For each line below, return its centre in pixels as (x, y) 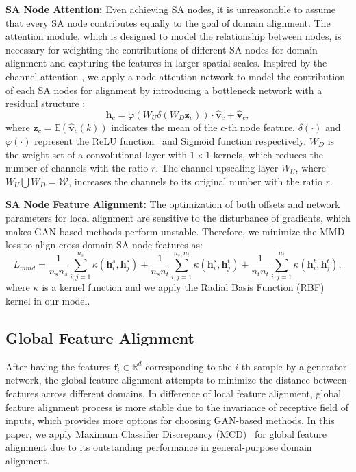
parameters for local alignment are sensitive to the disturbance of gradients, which (178, 217)
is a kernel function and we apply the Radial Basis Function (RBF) (183, 287)
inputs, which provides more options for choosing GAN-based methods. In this (170, 420)
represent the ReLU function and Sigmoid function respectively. (170, 140)
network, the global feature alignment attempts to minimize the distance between (176, 380)
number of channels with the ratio (77, 168)
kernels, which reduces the (268, 154)
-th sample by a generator (293, 366)
